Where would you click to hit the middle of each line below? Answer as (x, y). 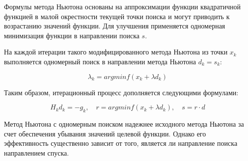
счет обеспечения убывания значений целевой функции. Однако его (105, 133)
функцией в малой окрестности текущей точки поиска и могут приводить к (117, 16)
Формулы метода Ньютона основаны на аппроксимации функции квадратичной (122, 6)
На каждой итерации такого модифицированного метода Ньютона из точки (116, 52)
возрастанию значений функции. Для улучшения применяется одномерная (115, 26)
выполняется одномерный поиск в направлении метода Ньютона (100, 61)
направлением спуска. (37, 152)
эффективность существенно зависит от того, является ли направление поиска (121, 143)
